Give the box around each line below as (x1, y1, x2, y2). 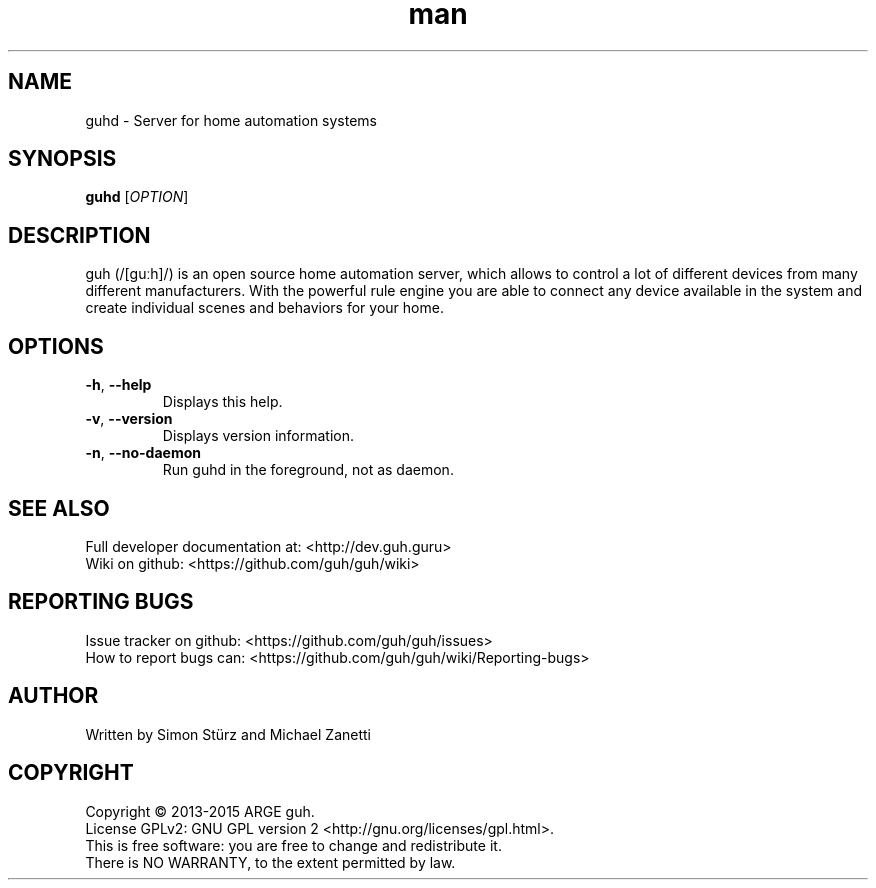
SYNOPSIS (8, 146, 117, 172)
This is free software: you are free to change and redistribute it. (85, 836, 502, 854)
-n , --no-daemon (85, 444, 201, 462)
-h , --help (85, 376, 152, 394)
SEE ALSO (8, 495, 110, 521)
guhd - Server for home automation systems (85, 111, 378, 129)
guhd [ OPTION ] (85, 188, 189, 206)
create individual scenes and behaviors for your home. (85, 299, 444, 317)
